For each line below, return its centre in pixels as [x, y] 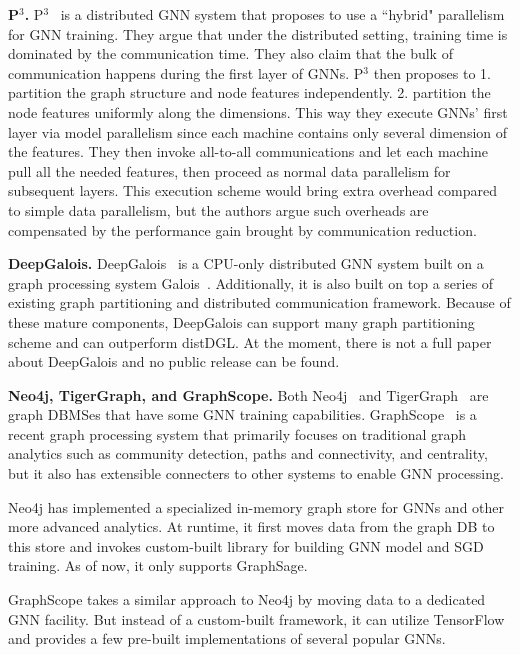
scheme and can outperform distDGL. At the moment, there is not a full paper [250, 341]
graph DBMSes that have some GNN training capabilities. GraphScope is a [242, 414]
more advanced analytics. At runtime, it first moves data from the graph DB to [251, 526]
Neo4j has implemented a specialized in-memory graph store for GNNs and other [256, 506]
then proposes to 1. [432, 72]
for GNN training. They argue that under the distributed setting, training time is [258, 33]
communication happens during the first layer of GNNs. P [186, 72]
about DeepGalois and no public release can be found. [174, 361]
